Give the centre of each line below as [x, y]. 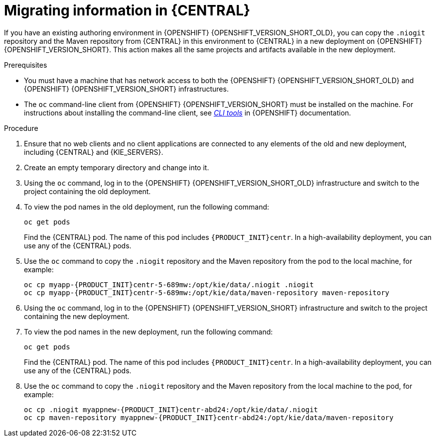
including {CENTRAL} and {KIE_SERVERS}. [94, 152]
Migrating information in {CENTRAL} [127, 10]
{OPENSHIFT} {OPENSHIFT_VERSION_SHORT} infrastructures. [126, 89]
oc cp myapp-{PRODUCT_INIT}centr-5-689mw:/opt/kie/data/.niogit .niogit [169, 284]
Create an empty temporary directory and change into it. [117, 167]
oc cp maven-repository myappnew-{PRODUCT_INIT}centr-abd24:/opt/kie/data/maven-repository [209, 417]
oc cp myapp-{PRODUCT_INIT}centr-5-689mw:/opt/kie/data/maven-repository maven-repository [207, 292]
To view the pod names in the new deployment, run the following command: [148, 331]
